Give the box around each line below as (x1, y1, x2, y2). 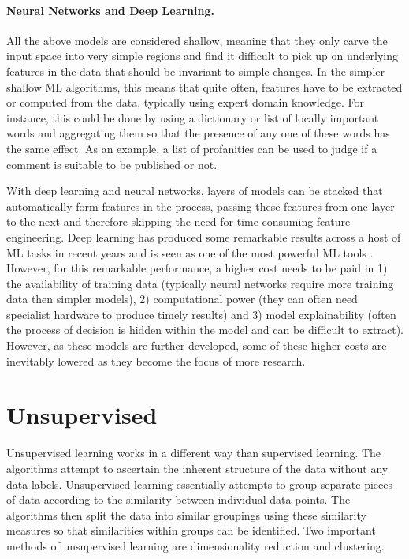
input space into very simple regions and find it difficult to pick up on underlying (6, 47, 399, 64)
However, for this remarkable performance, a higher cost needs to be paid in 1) (6, 260, 388, 276)
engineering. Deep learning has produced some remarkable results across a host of (6, 228, 401, 245)
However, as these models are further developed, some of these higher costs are (6, 337, 387, 354)
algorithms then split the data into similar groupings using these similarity (6, 506, 366, 523)
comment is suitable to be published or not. (6, 156, 218, 172)
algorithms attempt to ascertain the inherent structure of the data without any (6, 460, 389, 476)
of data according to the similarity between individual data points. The (6, 491, 351, 508)
